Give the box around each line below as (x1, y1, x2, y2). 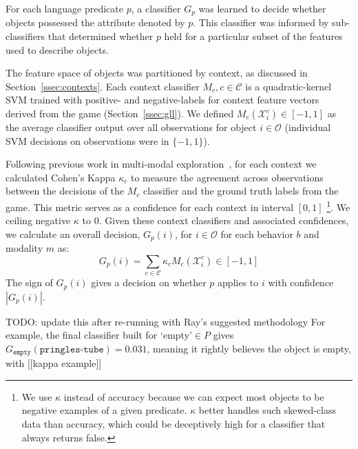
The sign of (6, 275, 53, 290)
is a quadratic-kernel (245, 79, 332, 93)
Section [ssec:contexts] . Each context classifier (6, 79, 200, 93)
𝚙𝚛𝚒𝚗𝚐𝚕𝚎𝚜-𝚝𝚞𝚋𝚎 (39, 344, 104, 355)
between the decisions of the (6, 183, 125, 198)
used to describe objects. (6, 42, 109, 57)
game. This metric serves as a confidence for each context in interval (6, 199, 294, 214)
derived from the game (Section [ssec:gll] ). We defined (6, 106, 234, 121)
